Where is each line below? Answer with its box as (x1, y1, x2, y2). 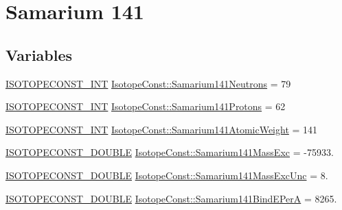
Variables (5, 44, 73, 65)
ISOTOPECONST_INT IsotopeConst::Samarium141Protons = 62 (5, 99, 286, 114)
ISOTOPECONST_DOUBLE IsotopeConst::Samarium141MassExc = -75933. (5, 145, 334, 159)
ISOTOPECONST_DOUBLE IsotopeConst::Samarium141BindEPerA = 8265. (5, 191, 337, 205)
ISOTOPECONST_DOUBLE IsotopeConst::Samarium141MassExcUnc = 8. (5, 168, 328, 182)
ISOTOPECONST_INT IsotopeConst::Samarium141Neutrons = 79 (5, 76, 291, 90)
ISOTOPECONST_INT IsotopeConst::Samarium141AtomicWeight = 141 (5, 122, 318, 136)
